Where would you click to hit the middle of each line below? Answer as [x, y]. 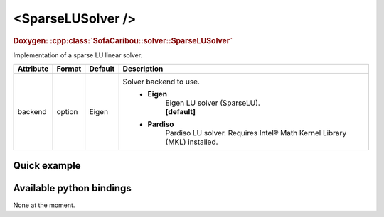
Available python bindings [72, 188]
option [67, 112]
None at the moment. [44, 205]
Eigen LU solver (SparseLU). [213, 103]
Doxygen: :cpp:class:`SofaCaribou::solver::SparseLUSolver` [123, 40]
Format [69, 69]
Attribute [33, 69]
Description [143, 69]
